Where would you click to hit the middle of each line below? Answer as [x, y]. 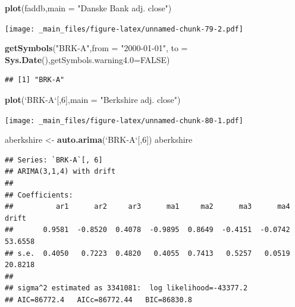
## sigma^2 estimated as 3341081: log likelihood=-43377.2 [126, 288]
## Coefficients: [39, 195]
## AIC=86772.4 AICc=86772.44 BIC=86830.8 [98, 300]
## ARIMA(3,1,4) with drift [60, 172]
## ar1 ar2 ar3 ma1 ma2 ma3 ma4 [147, 207]
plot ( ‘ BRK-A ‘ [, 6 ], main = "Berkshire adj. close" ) [93, 100]
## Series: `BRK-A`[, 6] [54, 160]
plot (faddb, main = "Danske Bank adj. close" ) [88, 8]
